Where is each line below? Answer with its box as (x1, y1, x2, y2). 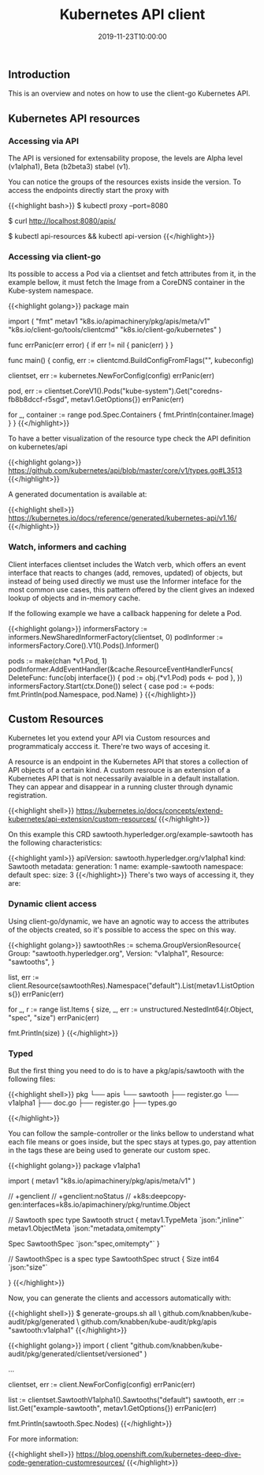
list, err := (8, 972, 39, 981)
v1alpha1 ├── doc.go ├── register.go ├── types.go (8, 1098, 177, 1108)
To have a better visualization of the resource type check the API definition (8, 433, 251, 444)
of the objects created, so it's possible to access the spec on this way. (8, 925, 236, 934)
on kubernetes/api (8, 442, 69, 452)
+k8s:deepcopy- (132, 1192, 187, 1201)
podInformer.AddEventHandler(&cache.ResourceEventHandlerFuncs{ (8, 664, 234, 674)
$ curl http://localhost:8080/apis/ (8, 216, 117, 226)
